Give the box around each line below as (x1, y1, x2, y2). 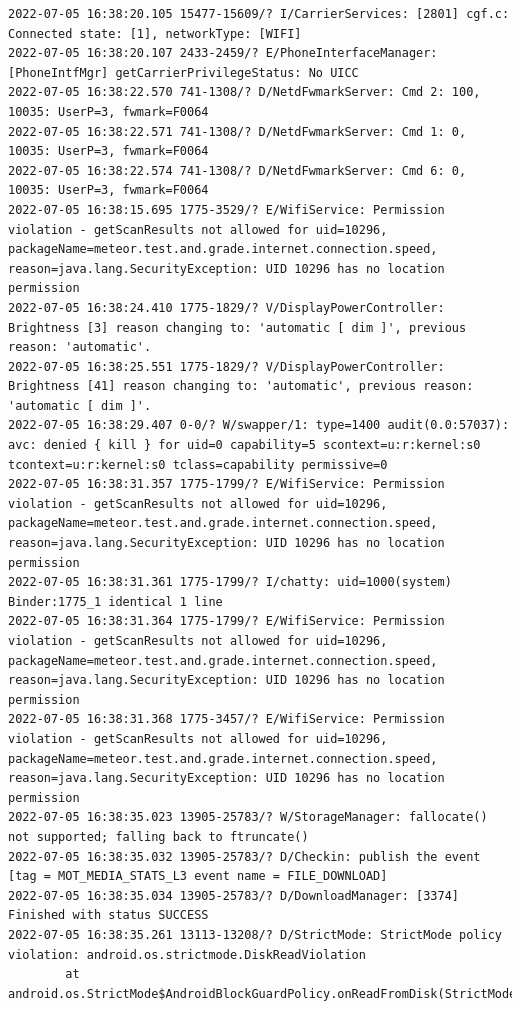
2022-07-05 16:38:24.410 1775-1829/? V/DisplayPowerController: (8, 300, 445, 315)
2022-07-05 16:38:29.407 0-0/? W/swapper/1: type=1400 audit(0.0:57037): (8, 418, 510, 433)
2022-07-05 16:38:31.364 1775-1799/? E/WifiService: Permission (8, 614, 445, 629)
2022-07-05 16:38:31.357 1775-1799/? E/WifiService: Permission (8, 477, 445, 492)
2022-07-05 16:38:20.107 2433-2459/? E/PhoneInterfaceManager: (8, 46, 438, 61)
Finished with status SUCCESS (8, 908, 209, 923)
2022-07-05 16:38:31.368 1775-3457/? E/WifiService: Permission (8, 712, 445, 727)
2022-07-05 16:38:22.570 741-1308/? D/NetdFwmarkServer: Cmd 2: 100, (8, 85, 481, 100)
